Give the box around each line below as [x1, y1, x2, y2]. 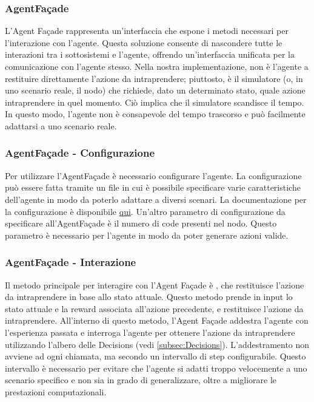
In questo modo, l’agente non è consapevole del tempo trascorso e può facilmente [5, 107, 306, 120]
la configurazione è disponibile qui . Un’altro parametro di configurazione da [5, 205, 286, 217]
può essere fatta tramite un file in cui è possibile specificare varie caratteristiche [5, 181, 301, 194]
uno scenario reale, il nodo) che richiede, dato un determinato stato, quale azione [5, 84, 306, 97]
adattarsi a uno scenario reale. [5, 119, 117, 132]
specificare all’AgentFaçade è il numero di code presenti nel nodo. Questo [5, 217, 277, 230]
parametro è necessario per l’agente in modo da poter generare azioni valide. [5, 228, 289, 241]
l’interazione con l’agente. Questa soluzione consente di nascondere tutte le [5, 36, 282, 49]
